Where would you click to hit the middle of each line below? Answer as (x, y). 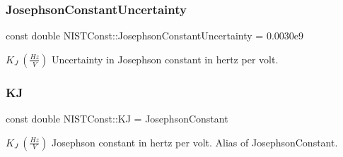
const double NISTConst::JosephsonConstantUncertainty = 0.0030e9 (155, 36)
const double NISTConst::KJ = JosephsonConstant (117, 119)
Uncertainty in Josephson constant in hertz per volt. (165, 59)
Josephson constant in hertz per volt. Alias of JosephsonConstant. (195, 142)
